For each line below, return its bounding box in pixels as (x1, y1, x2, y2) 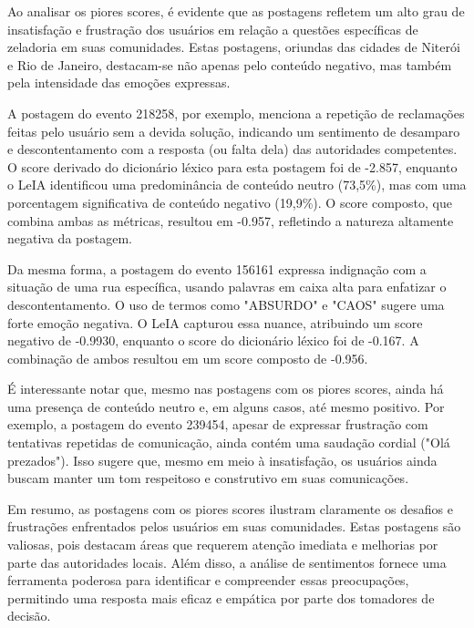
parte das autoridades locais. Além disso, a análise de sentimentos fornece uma (7, 552, 447, 571)
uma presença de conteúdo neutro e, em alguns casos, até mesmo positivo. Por (7, 396, 445, 416)
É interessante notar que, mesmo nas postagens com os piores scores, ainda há (7, 379, 444, 398)
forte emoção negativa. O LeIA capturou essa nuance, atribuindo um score (7, 313, 423, 332)
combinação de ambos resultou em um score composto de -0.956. (7, 348, 368, 367)
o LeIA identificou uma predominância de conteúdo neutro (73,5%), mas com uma (7, 175, 467, 194)
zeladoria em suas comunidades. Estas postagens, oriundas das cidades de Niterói (7, 37, 460, 57)
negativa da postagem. (7, 229, 132, 248)
